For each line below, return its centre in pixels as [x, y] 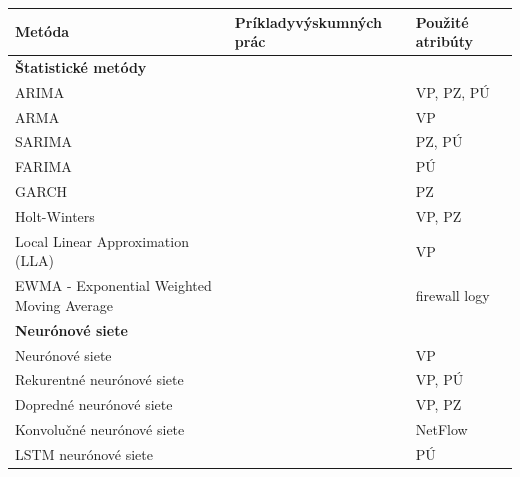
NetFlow [441, 429]
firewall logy [452, 295]
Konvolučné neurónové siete [100, 429]
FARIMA [43, 166]
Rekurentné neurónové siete [99, 379]
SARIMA [43, 141]
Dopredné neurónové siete [94, 404]
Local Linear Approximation [102, 240]
